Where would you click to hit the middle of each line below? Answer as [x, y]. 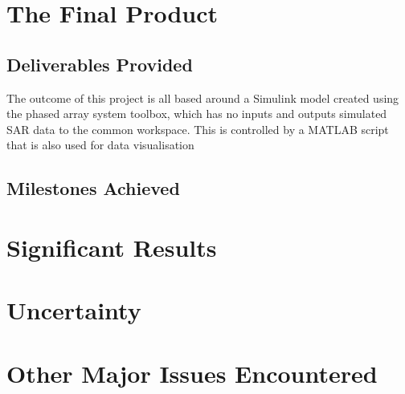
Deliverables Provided [100, 64]
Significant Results [112, 247]
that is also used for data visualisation [100, 145]
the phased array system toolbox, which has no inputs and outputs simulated [197, 114]
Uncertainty [74, 310]
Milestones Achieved [93, 188]
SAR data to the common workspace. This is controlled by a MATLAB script [198, 129]
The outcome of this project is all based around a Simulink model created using [203, 97]
